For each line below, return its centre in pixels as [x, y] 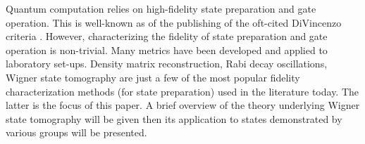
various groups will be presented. [76, 132]
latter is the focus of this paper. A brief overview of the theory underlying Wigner [183, 105]
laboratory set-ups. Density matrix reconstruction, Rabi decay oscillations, [167, 64]
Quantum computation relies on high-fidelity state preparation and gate [161, 8]
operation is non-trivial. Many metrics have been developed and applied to [167, 50]
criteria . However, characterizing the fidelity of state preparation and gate [167, 36]
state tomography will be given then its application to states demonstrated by [174, 118]
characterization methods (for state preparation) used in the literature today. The [182, 91]
